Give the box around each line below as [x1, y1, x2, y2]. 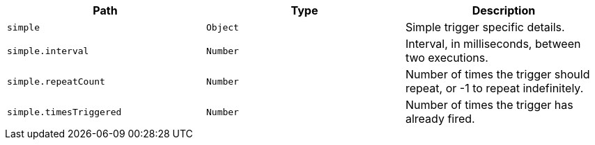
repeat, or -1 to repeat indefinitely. [405, 81, 584, 95]
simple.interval [7, 45, 89, 56]
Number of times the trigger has [405, 98, 573, 112]
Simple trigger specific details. [405, 20, 565, 34]
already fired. [405, 112, 475, 126]
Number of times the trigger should [405, 67, 590, 81]
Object [206, 22, 239, 33]
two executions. [405, 51, 488, 65]
